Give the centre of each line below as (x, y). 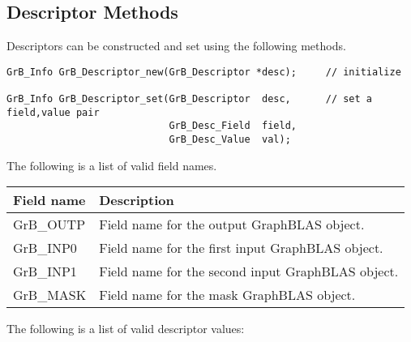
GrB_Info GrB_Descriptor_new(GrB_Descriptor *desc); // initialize (204, 72)
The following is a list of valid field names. (112, 165)
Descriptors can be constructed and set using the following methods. (176, 46)
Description (137, 200)
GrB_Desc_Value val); (230, 140)
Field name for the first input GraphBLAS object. (241, 248)
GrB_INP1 (45, 271)
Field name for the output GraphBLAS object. (232, 224)
